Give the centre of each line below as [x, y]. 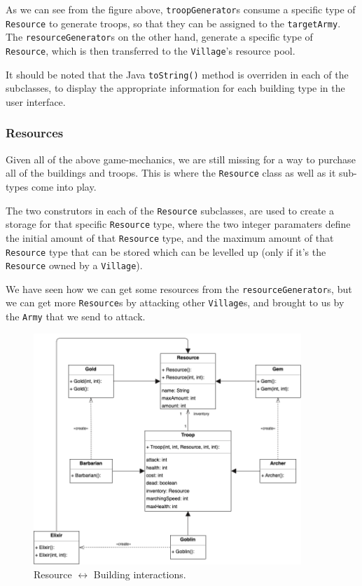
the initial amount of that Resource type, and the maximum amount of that [170, 237]
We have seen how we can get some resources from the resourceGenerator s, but [179, 288]
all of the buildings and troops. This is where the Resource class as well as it [171, 173]
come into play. [64, 186]
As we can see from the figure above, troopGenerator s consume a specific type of [181, 9]
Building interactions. [140, 574]
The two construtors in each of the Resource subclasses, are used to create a [170, 210]
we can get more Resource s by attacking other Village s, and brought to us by [175, 302]
